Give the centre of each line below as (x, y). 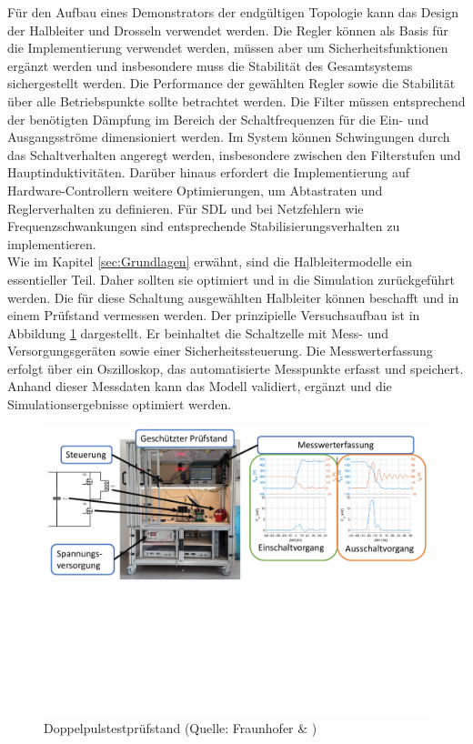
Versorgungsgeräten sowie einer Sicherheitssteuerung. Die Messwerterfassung (220, 351)
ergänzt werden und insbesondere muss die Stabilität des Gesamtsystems (210, 65)
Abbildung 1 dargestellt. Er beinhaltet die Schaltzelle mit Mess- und (198, 332)
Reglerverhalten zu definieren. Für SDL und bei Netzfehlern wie (186, 208)
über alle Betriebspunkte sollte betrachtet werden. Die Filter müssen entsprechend (236, 101)
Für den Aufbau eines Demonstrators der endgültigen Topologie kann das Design (233, 12)
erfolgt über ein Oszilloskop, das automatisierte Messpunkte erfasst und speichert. (236, 368)
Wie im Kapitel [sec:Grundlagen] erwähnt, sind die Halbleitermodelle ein (210, 261)
